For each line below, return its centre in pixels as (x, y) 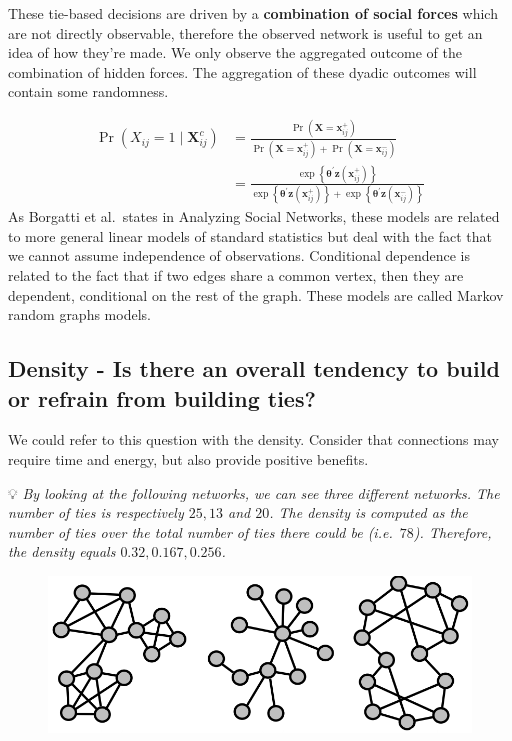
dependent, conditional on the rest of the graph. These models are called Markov (256, 294)
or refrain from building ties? (162, 397)
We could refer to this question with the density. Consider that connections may (253, 439)
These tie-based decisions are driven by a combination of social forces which (253, 13)
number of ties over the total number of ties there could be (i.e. (200, 531)
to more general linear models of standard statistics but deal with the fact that (250, 235)
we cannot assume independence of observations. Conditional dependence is (239, 255)
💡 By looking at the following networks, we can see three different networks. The (254, 492)
